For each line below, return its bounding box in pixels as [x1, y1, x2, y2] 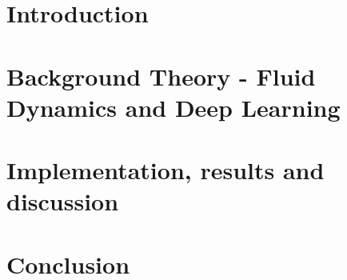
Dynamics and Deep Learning [6, 90, 341, 123]
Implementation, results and [6, 154, 325, 186]
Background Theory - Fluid [6, 59, 316, 92]
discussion [6, 185, 119, 218]
